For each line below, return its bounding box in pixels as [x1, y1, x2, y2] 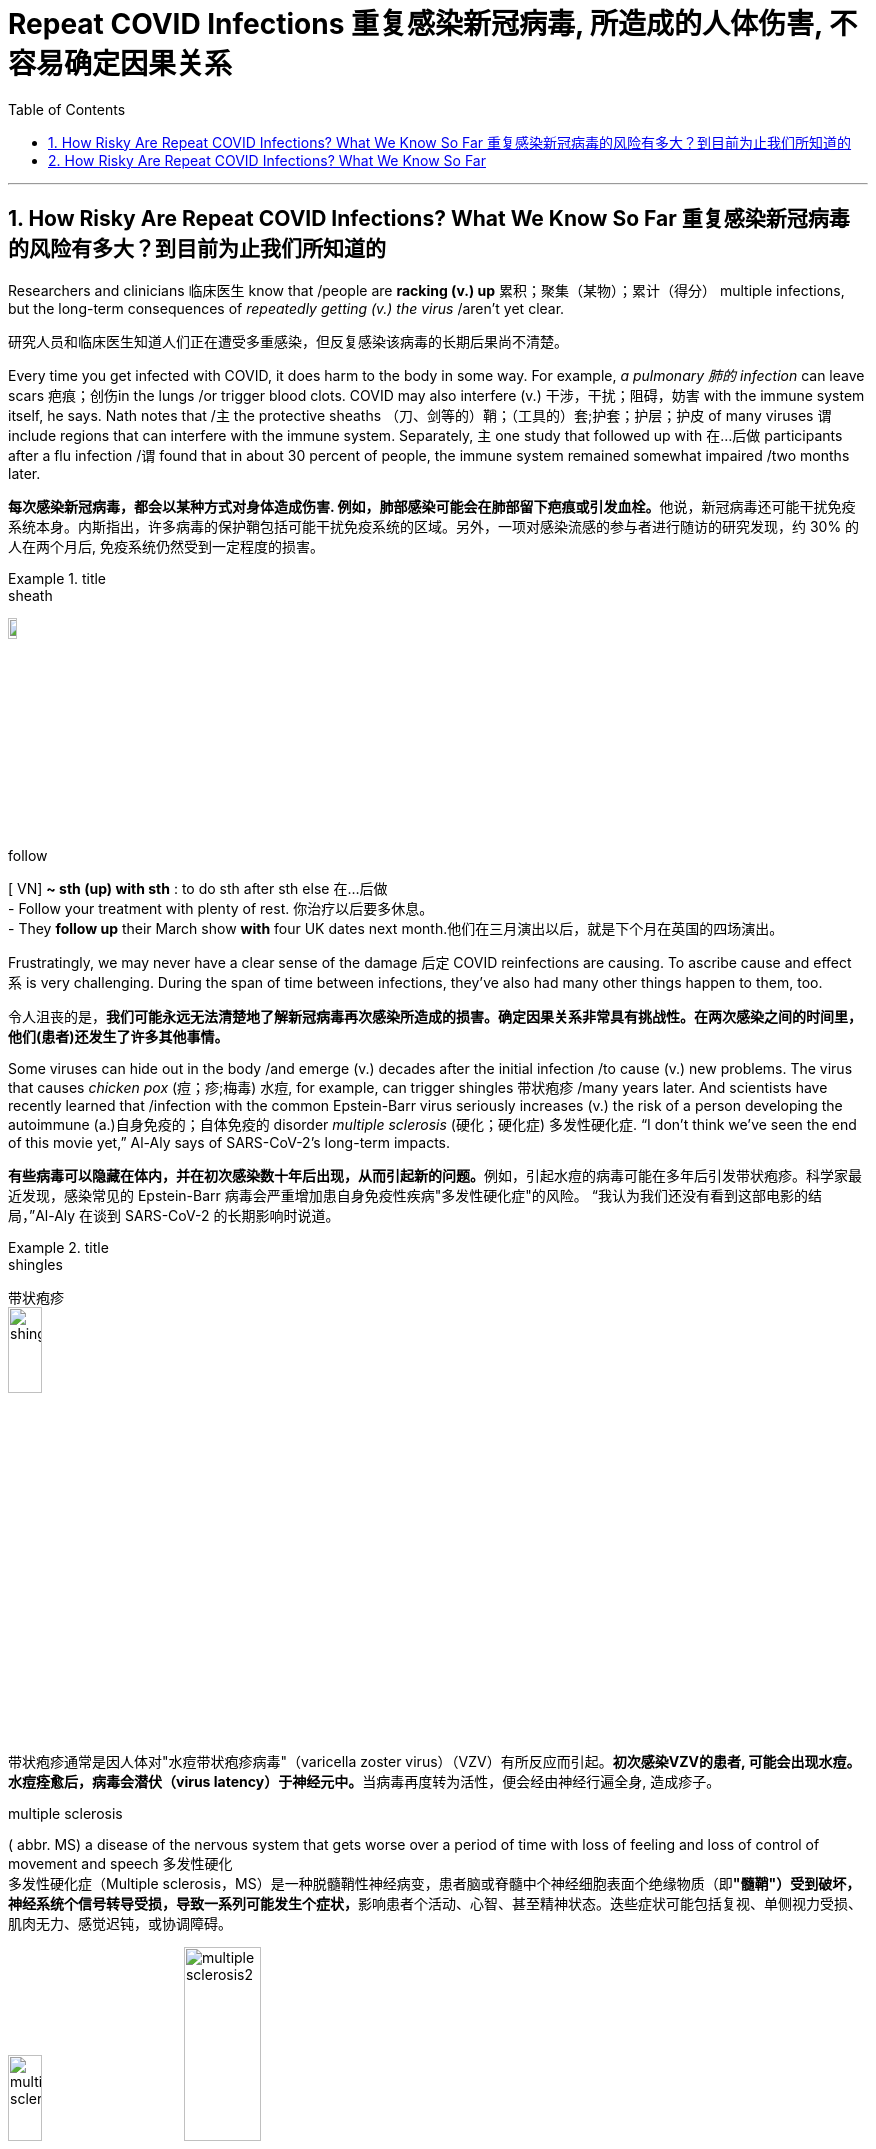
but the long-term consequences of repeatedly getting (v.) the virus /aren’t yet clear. [8, 299, 565, 317]
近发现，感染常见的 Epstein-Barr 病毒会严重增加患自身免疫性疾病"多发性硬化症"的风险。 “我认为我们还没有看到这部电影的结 [8, 1186, 822, 1204]
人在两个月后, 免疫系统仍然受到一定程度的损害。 [8, 537, 324, 555]
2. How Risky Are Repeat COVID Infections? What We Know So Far [48, 151, 486, 169]
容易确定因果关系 [8, 47, 233, 81]
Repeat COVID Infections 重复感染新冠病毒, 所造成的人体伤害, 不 [8, 7, 858, 41]
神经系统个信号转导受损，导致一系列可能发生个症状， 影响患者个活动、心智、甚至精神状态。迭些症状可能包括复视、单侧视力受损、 [8, 1895, 862, 1913]
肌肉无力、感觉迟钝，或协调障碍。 [8, 1915, 232, 1933]
